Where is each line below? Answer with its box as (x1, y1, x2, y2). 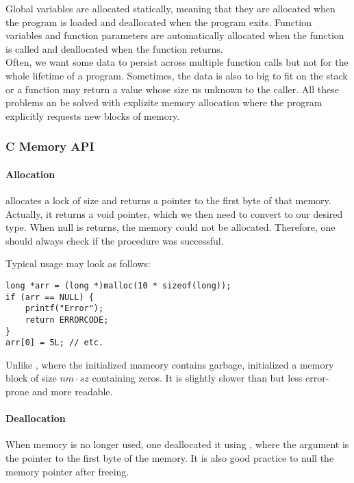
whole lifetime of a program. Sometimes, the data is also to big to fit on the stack (5, 68, 348, 82)
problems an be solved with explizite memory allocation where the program (5, 95, 323, 110)
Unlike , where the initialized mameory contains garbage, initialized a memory (5, 357, 334, 371)
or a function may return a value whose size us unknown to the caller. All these (5, 82, 339, 96)
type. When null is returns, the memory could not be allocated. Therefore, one (5, 220, 336, 234)
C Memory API (5, 138, 94, 155)
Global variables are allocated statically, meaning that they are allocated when (5, 1, 336, 15)
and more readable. (31, 384, 113, 399)
